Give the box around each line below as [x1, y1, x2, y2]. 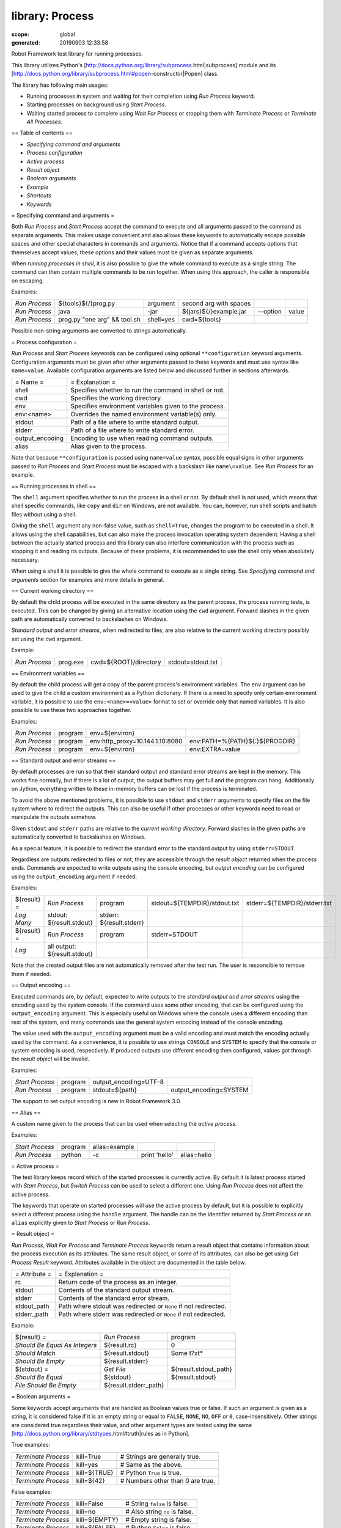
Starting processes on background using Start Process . [26, 101, 166, 108]
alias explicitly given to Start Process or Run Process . [11, 1219, 150, 1227]
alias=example [92, 1142, 134, 1151]
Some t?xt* [170, 1349, 204, 1357]
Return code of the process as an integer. [58, 1278, 178, 1286]
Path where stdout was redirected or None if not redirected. [58, 1302, 227, 1310]
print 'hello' [141, 1150, 174, 1159]
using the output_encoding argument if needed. [11, 873, 137, 880]
